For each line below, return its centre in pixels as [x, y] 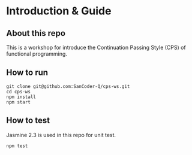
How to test [28, 121]
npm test [17, 146]
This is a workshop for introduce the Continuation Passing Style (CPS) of [96, 47]
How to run [27, 73]
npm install [21, 97]
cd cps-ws [19, 92]
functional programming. [37, 54]
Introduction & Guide [59, 11]
